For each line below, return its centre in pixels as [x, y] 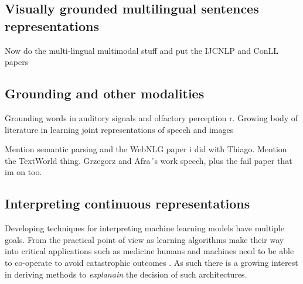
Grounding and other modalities [105, 93]
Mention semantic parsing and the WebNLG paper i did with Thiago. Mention [146, 149]
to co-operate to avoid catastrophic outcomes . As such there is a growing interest [151, 262]
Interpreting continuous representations [127, 203]
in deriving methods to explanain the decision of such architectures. [126, 274]
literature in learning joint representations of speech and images [119, 129]
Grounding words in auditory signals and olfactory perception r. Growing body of [151, 117]
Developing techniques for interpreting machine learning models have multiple [144, 228]
